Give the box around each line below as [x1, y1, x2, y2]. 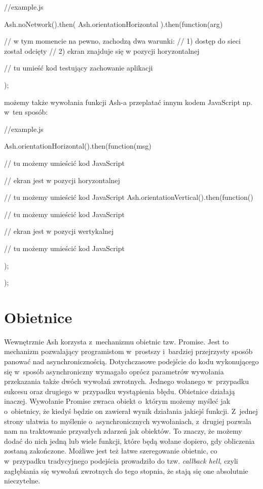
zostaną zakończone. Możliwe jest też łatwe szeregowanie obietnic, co [4, 445, 217, 456]
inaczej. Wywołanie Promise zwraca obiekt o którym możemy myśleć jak [4, 396, 231, 406]
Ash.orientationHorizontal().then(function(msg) [4, 141, 152, 151]
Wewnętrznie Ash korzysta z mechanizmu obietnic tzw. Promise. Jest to [4, 336, 229, 346]
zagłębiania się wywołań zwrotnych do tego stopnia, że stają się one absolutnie [4, 465, 248, 476]
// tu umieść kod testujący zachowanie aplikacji [4, 62, 153, 73]
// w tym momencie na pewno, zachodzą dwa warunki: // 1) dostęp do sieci [4, 36, 241, 46]
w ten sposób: [4, 107, 48, 117]
